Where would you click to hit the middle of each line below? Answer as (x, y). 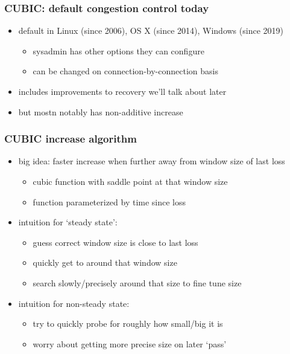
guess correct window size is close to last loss (115, 242)
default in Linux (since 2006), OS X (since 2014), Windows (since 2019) (151, 31)
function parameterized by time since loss (109, 201)
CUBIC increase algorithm (71, 139)
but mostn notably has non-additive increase (101, 111)
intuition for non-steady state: (74, 303)
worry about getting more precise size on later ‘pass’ (130, 343)
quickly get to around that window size (105, 262)
